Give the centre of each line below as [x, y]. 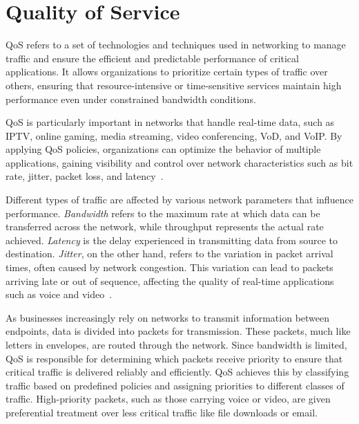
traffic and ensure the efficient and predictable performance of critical [152, 58]
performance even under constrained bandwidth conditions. [131, 99]
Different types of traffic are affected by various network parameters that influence [179, 200]
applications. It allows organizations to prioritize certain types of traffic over [167, 72]
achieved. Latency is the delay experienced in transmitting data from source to [172, 240]
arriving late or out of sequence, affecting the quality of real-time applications [170, 280]
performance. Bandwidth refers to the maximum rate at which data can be [163, 213]
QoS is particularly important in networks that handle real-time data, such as [170, 122]
